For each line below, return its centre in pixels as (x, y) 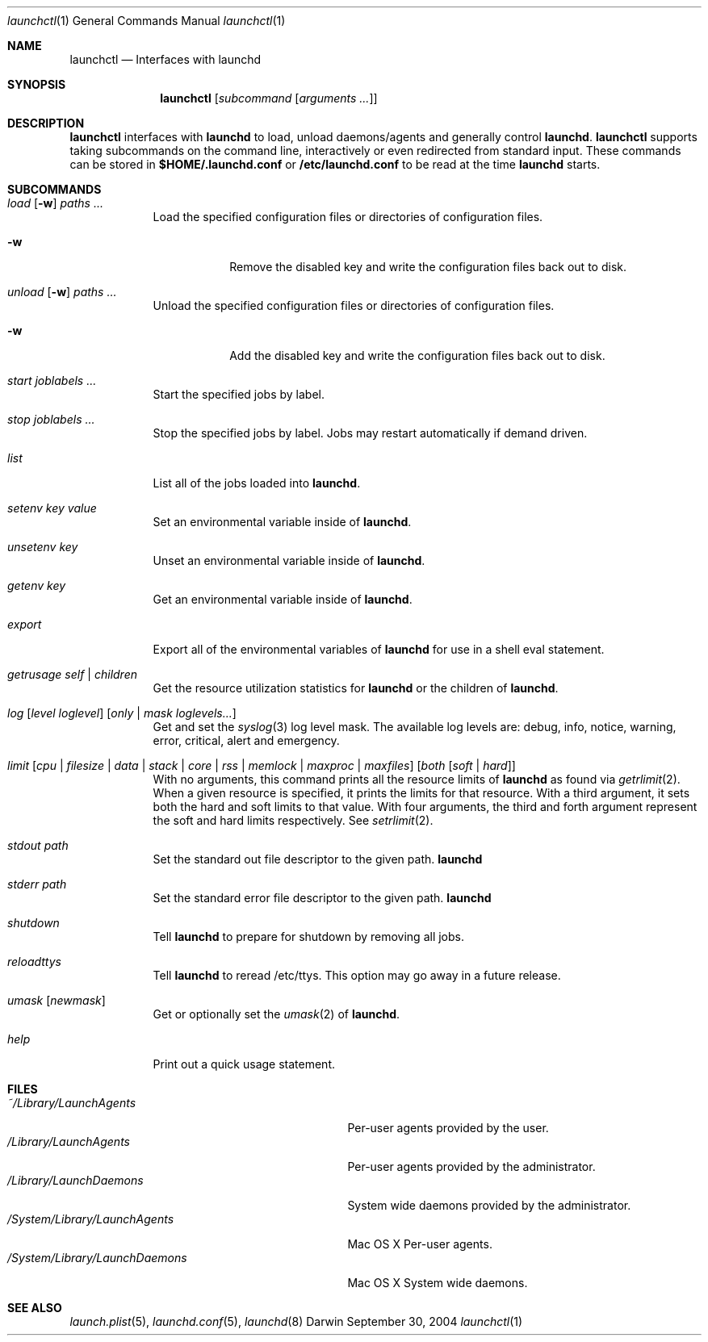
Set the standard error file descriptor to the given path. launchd (322, 898)
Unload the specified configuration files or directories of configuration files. (354, 305)
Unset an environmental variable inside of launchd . (289, 560)
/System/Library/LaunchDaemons (97, 1258)
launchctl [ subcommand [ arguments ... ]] (269, 98)
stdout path (38, 845)
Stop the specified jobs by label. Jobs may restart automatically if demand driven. (370, 433)
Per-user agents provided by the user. (448, 1128)
